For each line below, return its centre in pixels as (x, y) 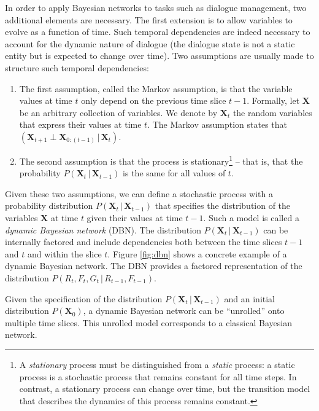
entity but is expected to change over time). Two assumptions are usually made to (159, 56)
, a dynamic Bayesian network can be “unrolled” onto (184, 311)
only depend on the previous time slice (154, 100)
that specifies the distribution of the (223, 205)
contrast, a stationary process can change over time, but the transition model (165, 389)
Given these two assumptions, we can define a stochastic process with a (139, 193)
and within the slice (64, 253)
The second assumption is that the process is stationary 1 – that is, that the (161, 160)
